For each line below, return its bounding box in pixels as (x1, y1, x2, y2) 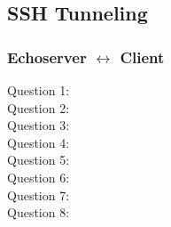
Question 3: (7, 116, 70, 134)
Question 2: (7, 98, 70, 117)
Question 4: (7, 133, 70, 151)
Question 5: (7, 150, 70, 169)
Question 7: (7, 185, 70, 204)
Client (120, 45, 165, 68)
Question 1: (7, 81, 70, 99)
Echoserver (7, 45, 87, 68)
